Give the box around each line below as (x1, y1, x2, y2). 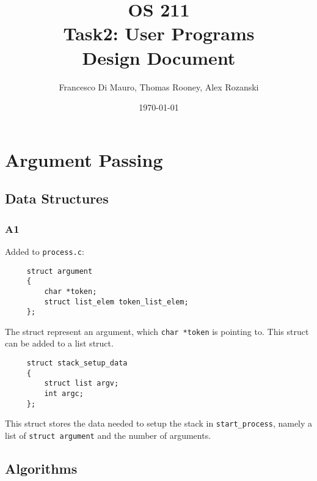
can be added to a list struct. (5, 337, 114, 350)
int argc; (44, 389, 84, 398)
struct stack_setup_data (26, 359, 128, 368)
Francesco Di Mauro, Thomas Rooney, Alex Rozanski (59, 80, 259, 93)
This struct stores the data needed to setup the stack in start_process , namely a (5, 417, 313, 430)
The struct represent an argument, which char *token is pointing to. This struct (5, 325, 309, 337)
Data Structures (5, 189, 109, 208)
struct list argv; (44, 379, 119, 388)
